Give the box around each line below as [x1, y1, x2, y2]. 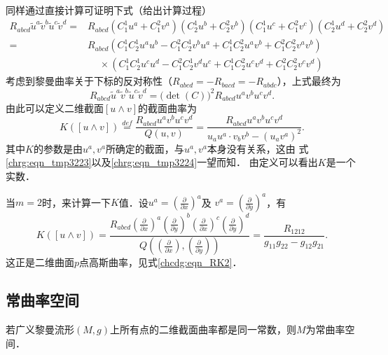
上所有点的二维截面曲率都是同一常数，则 [109, 322, 296, 337]
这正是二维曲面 [6, 255, 74, 270]
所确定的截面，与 [105, 141, 184, 155]
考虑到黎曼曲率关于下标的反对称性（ [6, 74, 172, 88]
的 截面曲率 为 [138, 100, 198, 115]
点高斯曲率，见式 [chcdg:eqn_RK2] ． [79, 255, 242, 270]
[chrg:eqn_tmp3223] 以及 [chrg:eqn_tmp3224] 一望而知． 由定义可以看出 [6, 155, 318, 169]
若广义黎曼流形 [6, 322, 74, 337]
